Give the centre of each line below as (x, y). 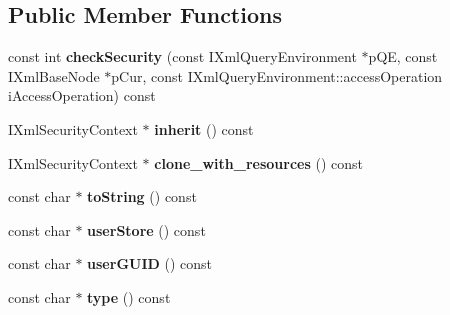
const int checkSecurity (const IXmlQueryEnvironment (182, 56)
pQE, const (403, 56)
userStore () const (146, 229)
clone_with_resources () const (258, 162)
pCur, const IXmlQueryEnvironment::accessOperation (277, 75)
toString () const (142, 196)
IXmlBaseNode (54, 75)
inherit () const (204, 128)
